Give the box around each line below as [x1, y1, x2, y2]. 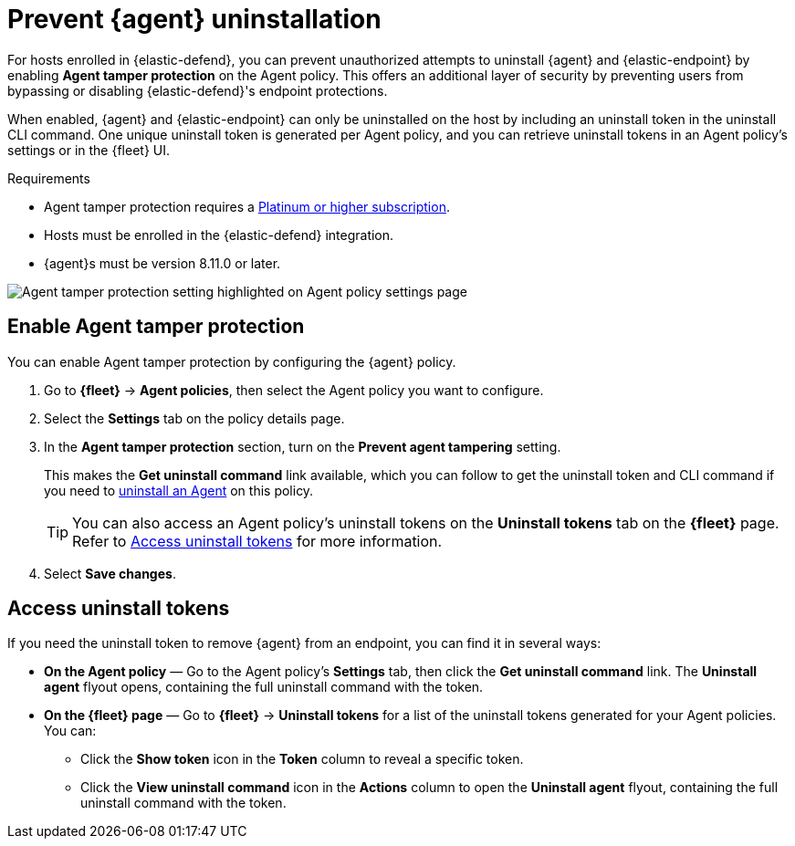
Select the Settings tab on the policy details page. [44, 410, 345, 426]
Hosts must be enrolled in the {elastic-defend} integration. [44, 226, 394, 243]
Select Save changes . [44, 565, 176, 581]
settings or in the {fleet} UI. [7, 141, 171, 158]
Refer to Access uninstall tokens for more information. [72, 531, 443, 550]
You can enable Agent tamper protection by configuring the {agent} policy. [7, 353, 456, 370]
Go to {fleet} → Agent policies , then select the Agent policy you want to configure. [44, 381, 544, 398]
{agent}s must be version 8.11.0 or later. [44, 255, 281, 271]
